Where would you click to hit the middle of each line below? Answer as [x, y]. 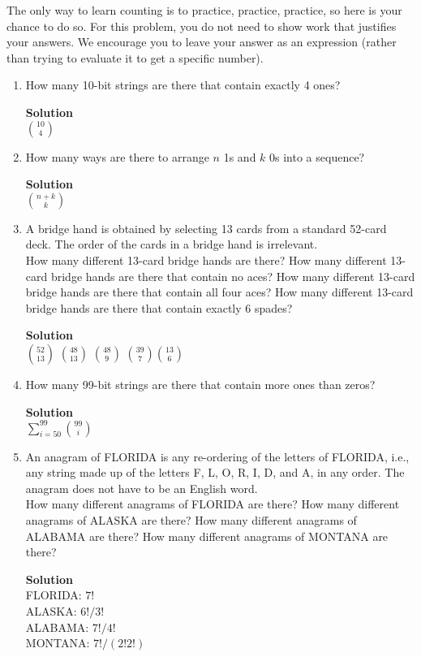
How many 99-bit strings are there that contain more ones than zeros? [200, 384]
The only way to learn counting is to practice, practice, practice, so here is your [204, 10]
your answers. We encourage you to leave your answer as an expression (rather [202, 42]
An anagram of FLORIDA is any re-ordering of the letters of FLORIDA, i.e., [217, 456]
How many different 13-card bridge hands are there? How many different [206, 259]
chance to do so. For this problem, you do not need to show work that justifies [202, 26]
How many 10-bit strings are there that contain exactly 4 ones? [183, 85]
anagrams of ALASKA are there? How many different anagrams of [191, 519]
